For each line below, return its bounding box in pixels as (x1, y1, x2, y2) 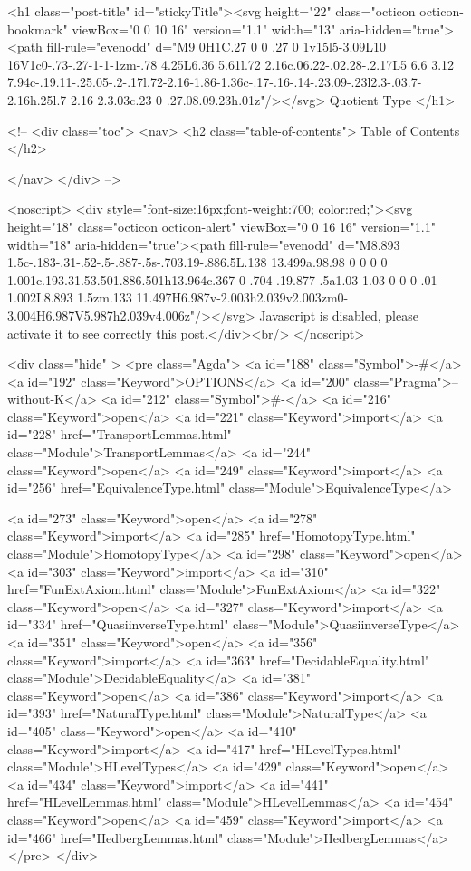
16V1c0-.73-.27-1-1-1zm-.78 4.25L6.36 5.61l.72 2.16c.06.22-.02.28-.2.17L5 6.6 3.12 (7, 54, 455, 73)
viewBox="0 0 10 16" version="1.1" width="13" (72, 19, 336, 38)
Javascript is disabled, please (259, 305, 418, 324)
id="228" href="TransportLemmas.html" (7, 425, 232, 444)
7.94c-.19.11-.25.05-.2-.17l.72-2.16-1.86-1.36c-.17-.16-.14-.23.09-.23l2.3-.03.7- (7, 72, 422, 91)
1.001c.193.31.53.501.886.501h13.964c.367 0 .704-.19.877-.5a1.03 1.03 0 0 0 (7, 270, 417, 289)
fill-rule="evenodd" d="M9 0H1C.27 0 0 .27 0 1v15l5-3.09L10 (46, 37, 387, 56)
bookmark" (7, 19, 68, 38)
